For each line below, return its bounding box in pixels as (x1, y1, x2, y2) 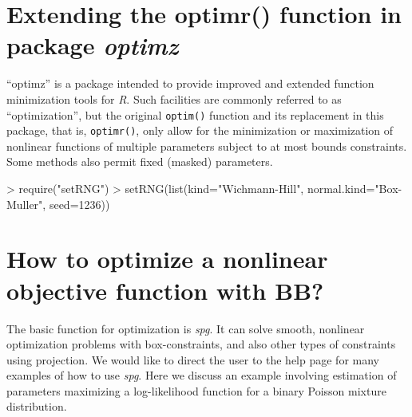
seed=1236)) (49, 195, 110, 212)
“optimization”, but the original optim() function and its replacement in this (6, 106, 384, 123)
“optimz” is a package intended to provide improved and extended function (6, 75, 374, 92)
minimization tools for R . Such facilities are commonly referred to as (6, 90, 342, 107)
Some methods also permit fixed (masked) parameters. (6, 153, 273, 170)
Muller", (6, 195, 46, 212)
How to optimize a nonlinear (6, 242, 328, 275)
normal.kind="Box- (307, 180, 402, 196)
